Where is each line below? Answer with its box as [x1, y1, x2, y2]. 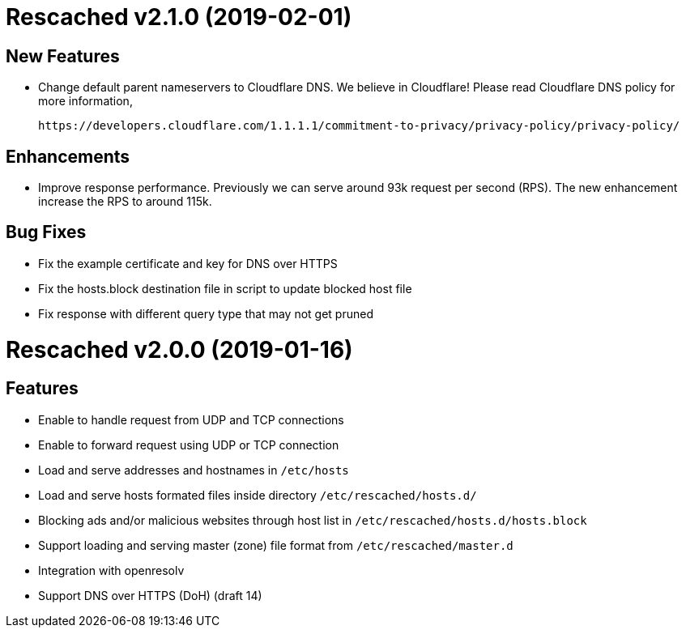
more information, [38, 94, 133, 109]
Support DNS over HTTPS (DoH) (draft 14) [38, 588, 262, 602]
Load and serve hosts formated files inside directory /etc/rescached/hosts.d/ [38, 487, 477, 502]
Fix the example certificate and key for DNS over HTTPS [38, 256, 338, 270]
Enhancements [6, 146, 130, 167]
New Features [6, 45, 120, 66]
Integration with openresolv [38, 563, 185, 577]
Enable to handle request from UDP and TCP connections [38, 412, 344, 427]
